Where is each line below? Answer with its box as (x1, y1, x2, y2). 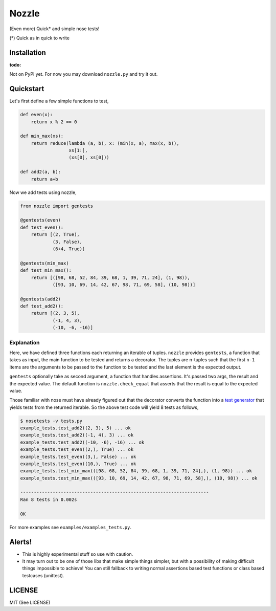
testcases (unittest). (22, 572, 64, 578)
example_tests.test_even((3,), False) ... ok (20, 453, 136, 460)
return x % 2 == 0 (31, 119, 77, 125)
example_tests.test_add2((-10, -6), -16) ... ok (20, 439, 145, 445)
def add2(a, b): (20, 169, 61, 175)
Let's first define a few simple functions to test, (9, 98, 109, 104)
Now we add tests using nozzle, (9, 189, 77, 195)
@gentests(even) (20, 217, 61, 223)
